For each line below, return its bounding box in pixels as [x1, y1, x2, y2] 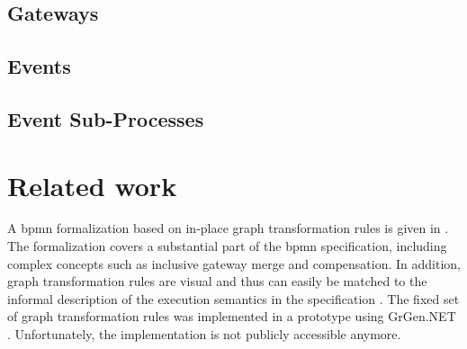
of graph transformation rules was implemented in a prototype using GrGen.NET [7, 307, 456, 326]
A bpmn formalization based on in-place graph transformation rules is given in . [7, 219, 449, 237]
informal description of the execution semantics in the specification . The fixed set [7, 289, 460, 308]
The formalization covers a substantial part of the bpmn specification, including [7, 237, 447, 255]
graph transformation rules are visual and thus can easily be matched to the [7, 272, 427, 291]
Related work [7, 166, 177, 203]
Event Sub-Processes [7, 104, 204, 132]
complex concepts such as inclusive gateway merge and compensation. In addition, [7, 254, 461, 273]
